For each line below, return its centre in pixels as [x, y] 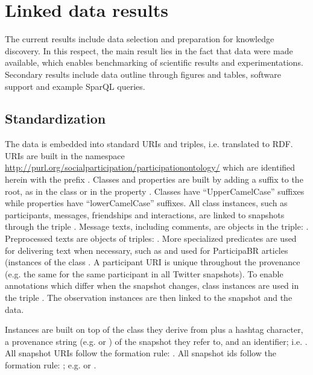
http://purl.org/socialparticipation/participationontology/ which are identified [150, 167]
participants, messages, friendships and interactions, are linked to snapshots [145, 214]
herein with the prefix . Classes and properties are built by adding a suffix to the [154, 179]
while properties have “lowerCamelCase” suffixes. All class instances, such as [146, 203]
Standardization [55, 118]
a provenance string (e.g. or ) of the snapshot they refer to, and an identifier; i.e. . [156, 341]
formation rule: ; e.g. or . [51, 364]
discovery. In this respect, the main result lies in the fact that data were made [149, 50]
